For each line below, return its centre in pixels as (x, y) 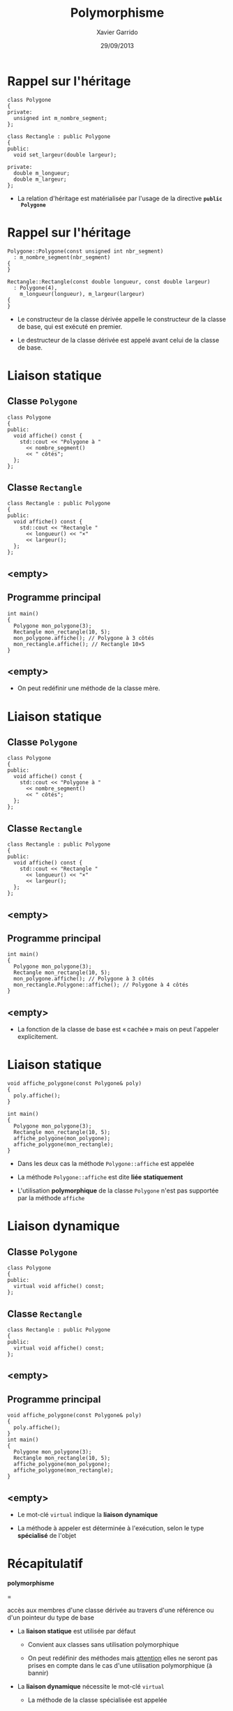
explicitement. (37, 1037)
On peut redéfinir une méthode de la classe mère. (89, 688)
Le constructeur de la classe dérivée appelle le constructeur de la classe (122, 319)
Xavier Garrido (117, 32)
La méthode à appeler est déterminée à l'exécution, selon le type (111, 1528)
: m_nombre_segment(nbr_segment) (62, 257)
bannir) (38, 1673)
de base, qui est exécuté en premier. (70, 327)
